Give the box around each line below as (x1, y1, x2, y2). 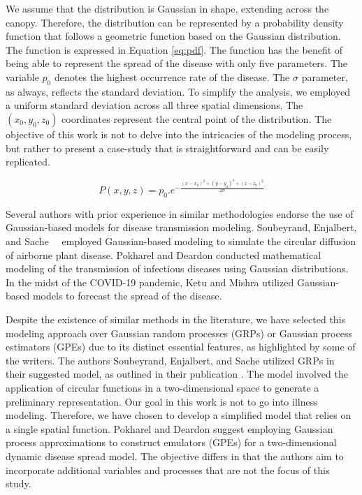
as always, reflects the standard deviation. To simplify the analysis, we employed (6, 84, 350, 98)
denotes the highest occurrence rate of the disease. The (54, 69, 290, 84)
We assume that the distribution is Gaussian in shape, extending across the (6, 1, 329, 15)
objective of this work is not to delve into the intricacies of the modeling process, (6, 126, 352, 141)
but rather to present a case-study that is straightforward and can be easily (6, 140, 329, 155)
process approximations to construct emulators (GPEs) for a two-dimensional (6, 435, 337, 450)
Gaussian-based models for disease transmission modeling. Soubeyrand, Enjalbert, (6, 220, 357, 235)
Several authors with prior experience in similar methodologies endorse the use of (6, 206, 354, 221)
